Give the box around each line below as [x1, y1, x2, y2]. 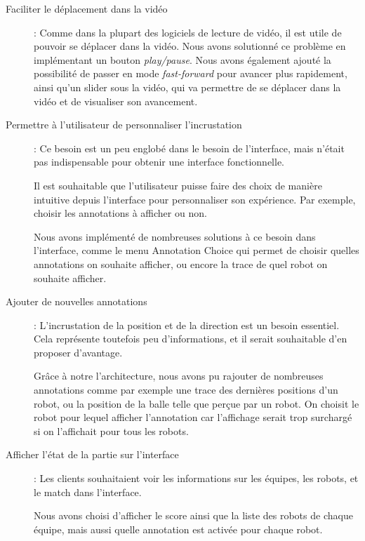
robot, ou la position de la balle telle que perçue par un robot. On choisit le [34, 396, 359, 410]
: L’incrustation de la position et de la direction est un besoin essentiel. [34, 317, 340, 332]
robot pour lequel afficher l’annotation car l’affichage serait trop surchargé [34, 410, 352, 425]
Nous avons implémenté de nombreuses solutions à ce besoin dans [34, 229, 316, 243]
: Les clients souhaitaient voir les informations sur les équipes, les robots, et [34, 471, 359, 486]
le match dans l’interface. [34, 484, 142, 499]
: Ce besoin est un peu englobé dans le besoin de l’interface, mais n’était [34, 140, 345, 155]
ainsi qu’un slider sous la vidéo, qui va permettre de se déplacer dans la [34, 79, 341, 94]
